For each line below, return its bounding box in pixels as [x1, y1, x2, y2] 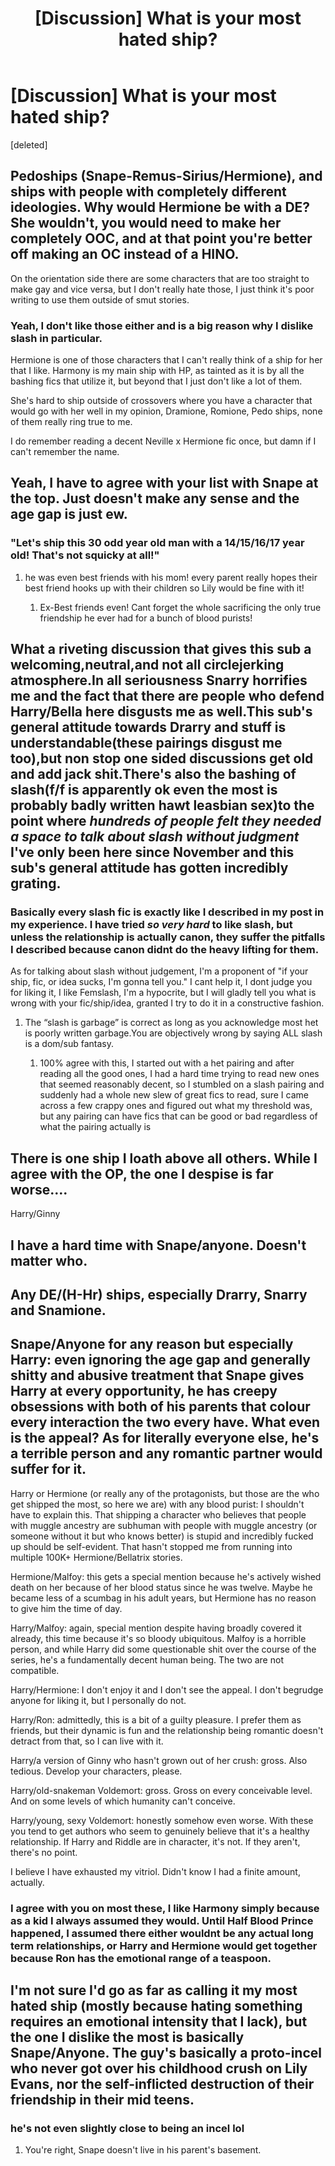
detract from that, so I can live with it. [10, 1735, 164, 1747]
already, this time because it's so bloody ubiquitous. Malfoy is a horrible [10, 1632, 307, 1644]
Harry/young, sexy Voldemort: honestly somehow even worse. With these [10, 1814, 314, 1826]
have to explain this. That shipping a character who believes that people [10, 1508, 307, 1521]
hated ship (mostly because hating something [10, 1998, 303, 2015]
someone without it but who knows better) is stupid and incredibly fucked [10, 1530, 314, 1542]
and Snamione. [10, 1302, 107, 1319]
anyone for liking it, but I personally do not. [10, 1694, 187, 1706]
